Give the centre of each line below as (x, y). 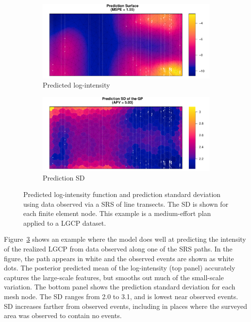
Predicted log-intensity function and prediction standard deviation (122, 194)
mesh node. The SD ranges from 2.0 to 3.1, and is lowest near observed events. (121, 296)
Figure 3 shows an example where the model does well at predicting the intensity (125, 239)
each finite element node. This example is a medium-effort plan (117, 213)
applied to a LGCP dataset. (65, 223)
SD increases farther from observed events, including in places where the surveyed (126, 306)
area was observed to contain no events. (63, 315)
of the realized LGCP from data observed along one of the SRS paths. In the (118, 249)
